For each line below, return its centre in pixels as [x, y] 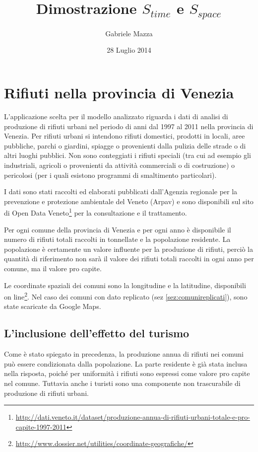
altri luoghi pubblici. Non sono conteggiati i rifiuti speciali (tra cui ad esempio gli [128, 155]
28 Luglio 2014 [129, 50]
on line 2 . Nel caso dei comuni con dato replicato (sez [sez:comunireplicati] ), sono [126, 296]
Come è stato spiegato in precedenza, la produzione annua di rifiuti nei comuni [124, 354]
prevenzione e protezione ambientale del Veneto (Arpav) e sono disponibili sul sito [129, 201]
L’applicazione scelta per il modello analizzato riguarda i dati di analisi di [116, 116]
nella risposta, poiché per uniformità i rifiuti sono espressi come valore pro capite [127, 373]
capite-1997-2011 [41, 426]
